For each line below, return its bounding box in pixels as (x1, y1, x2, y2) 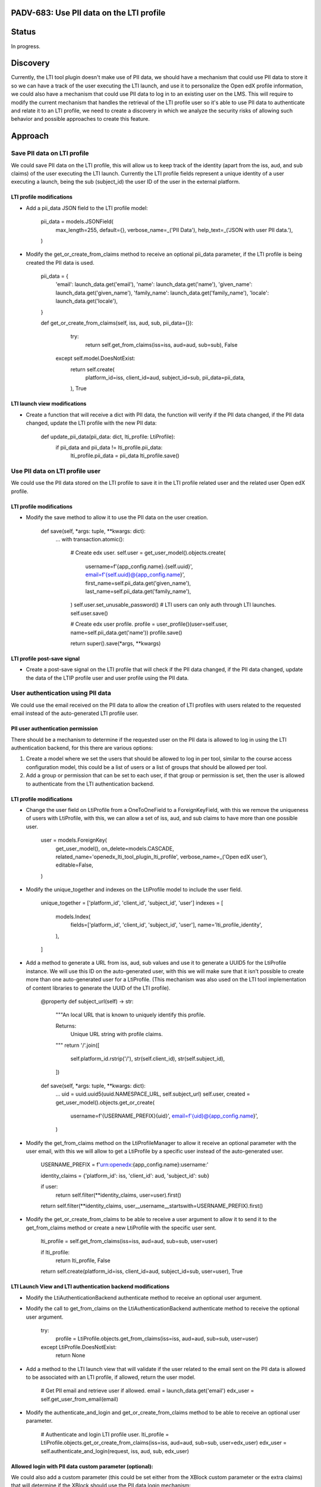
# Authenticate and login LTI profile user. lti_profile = (40, 1430, 169, 1438)
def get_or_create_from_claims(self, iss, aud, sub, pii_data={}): (40, 319, 193, 327)
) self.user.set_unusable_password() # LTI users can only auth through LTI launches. (70, 601, 276, 608)
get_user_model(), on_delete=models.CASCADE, (55, 845, 175, 852)
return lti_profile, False (55, 1257, 111, 1264)
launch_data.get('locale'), (55, 297, 118, 305)
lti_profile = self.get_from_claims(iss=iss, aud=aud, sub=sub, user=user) (40, 1238, 218, 1245)
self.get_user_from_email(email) (40, 1395, 119, 1403)
